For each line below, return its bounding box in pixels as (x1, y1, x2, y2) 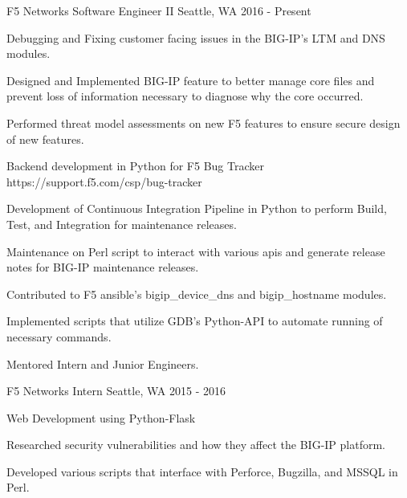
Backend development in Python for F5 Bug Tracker (6, 157, 264, 174)
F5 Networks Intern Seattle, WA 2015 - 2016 (6, 382, 226, 399)
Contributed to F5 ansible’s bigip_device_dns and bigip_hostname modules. (6, 285, 387, 302)
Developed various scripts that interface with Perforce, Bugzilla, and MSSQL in (6, 463, 398, 480)
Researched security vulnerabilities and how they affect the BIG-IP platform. (6, 436, 385, 453)
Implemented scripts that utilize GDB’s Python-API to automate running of (6, 312, 383, 329)
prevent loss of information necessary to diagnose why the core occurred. (6, 88, 364, 104)
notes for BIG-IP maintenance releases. (6, 259, 199, 276)
